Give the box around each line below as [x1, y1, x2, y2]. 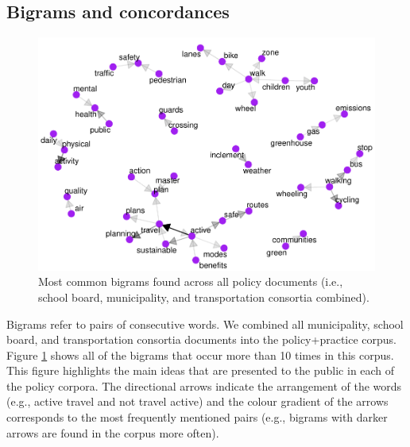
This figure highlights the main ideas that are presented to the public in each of [6, 362, 395, 379]
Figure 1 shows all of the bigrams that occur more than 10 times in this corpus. [6, 346, 394, 363]
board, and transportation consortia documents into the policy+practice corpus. [6, 331, 396, 348]
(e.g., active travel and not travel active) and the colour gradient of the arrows [6, 393, 389, 410]
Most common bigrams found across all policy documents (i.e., [38, 273, 343, 290]
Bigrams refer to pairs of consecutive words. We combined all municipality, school [6, 315, 404, 332]
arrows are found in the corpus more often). [6, 424, 219, 441]
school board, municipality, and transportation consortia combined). [38, 288, 369, 305]
